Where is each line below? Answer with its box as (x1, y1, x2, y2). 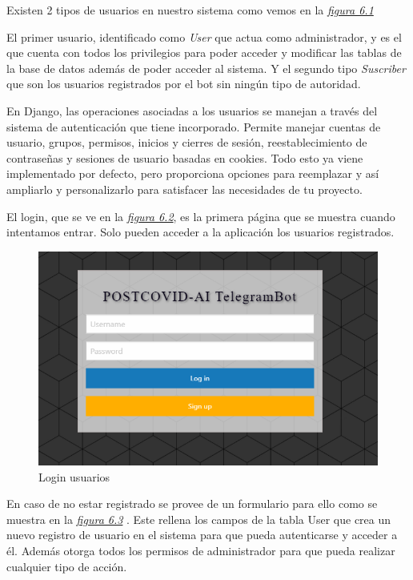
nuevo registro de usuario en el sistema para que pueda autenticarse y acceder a (6, 526, 398, 543)
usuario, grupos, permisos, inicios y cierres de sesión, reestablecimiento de (6, 134, 367, 151)
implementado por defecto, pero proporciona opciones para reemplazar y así (6, 165, 379, 182)
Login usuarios (38, 468, 110, 485)
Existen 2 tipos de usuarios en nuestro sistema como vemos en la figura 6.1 (6, 2, 374, 18)
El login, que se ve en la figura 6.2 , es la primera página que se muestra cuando (6, 207, 395, 224)
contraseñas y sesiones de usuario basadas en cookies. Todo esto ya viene (6, 149, 363, 166)
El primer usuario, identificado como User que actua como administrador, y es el (6, 28, 402, 45)
